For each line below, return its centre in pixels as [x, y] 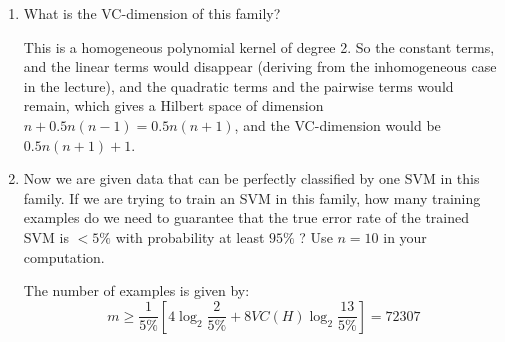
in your [405, 236]
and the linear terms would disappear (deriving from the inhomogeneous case [260, 66]
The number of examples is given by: [136, 290]
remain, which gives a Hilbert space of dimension [173, 105]
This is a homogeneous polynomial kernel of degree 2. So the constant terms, [259, 46]
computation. [64, 256]
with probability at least [190, 236]
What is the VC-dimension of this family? [152, 13]
